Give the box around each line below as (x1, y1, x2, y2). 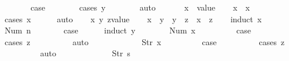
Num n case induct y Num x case (4, 24, 251, 36)
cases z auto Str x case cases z (4, 35, 285, 48)
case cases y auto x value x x (30, 1, 250, 13)
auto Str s (40, 47, 130, 59)
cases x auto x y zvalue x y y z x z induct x (4, 12, 262, 25)
